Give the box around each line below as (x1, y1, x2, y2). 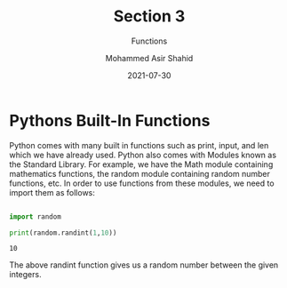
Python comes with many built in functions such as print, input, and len (9, 140, 269, 150)
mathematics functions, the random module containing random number (9, 168, 271, 179)
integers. (9, 269, 42, 280)
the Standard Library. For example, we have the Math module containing (9, 158, 274, 170)
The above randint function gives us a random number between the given (9, 260, 279, 270)
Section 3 (113, 6, 186, 27)
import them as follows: (9, 187, 96, 197)
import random (9, 212, 62, 221)
